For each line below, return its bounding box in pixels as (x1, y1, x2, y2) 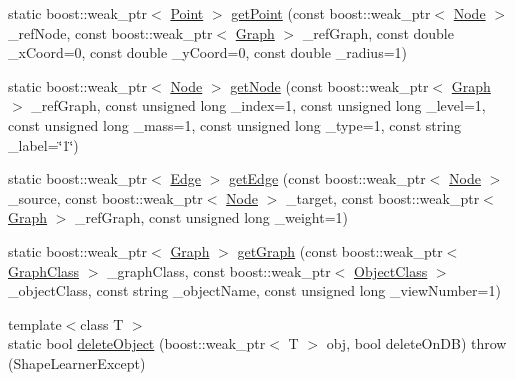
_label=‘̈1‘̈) (8, 134, 79, 155)
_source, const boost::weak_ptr (8, 187, 203, 208)
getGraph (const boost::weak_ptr (237, 240, 443, 261)
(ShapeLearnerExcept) (8, 352, 146, 373)
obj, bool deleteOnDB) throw (326, 333, 507, 354)
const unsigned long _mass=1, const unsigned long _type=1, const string (8, 114, 461, 135)
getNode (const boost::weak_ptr (230, 75, 429, 96)
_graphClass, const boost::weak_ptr (107, 260, 331, 281)
